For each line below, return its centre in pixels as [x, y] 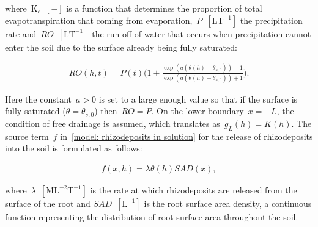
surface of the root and [48, 203]
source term [27, 136]
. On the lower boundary [198, 111]
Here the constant [38, 99]
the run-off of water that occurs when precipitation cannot [202, 33]
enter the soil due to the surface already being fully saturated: [121, 47]
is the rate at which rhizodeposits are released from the [194, 189]
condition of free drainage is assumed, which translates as [113, 123]
